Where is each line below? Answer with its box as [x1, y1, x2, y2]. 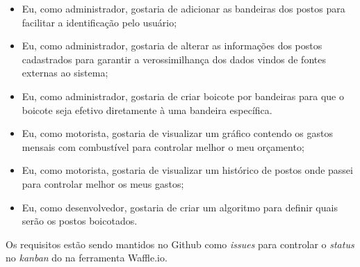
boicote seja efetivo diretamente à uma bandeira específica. [22, 102, 272, 117]
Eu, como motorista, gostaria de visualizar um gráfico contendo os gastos [22, 126, 334, 140]
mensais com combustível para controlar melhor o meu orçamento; [22, 139, 304, 154]
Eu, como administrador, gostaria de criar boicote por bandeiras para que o [22, 88, 344, 103]
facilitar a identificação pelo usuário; [22, 15, 177, 29]
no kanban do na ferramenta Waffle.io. [6, 250, 167, 265]
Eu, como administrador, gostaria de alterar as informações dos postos [22, 38, 322, 53]
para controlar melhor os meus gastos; [22, 176, 184, 191]
